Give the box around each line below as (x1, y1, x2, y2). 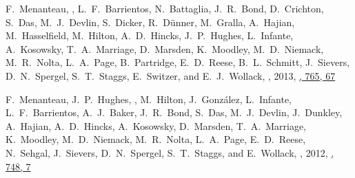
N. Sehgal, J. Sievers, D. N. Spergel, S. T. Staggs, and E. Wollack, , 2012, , (6, 145, 334, 159)
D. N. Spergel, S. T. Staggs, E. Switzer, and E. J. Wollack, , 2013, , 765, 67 (6, 68, 336, 82)
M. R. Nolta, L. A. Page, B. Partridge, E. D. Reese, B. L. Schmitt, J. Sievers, (6, 55, 350, 69)
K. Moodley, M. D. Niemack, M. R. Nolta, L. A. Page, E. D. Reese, (6, 132, 306, 146)
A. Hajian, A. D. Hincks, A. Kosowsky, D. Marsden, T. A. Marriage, (6, 118, 307, 133)
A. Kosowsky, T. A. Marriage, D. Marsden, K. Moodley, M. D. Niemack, (6, 41, 324, 56)
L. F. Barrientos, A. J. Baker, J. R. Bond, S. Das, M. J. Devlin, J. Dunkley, (6, 105, 343, 120)
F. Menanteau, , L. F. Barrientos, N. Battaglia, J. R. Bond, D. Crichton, (6, 1, 324, 15)
